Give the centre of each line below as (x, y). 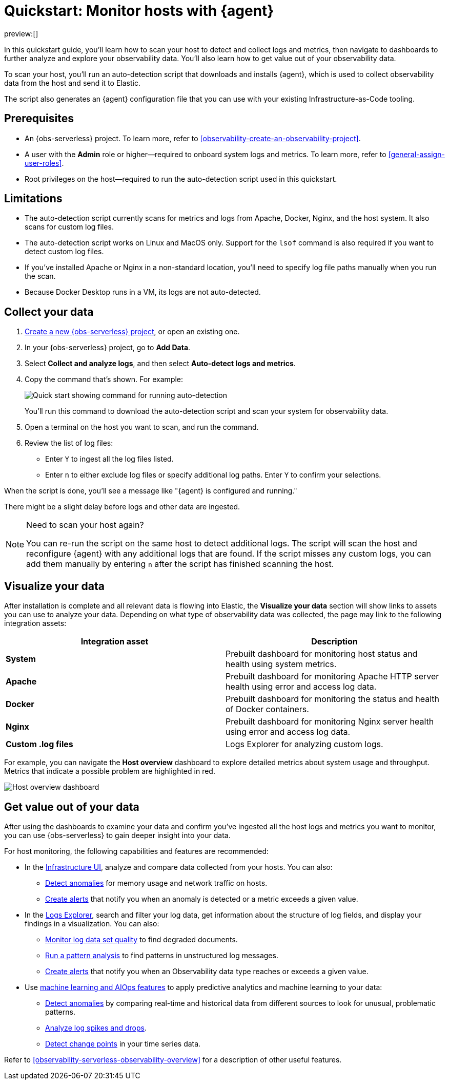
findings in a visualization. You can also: (92, 923)
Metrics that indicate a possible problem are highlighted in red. (110, 771)
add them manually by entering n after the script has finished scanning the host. (180, 564)
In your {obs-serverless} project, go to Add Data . (108, 348)
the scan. (40, 276)
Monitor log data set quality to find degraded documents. (141, 939)
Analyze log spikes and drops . (96, 1028)
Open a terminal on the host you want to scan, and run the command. (142, 427)
